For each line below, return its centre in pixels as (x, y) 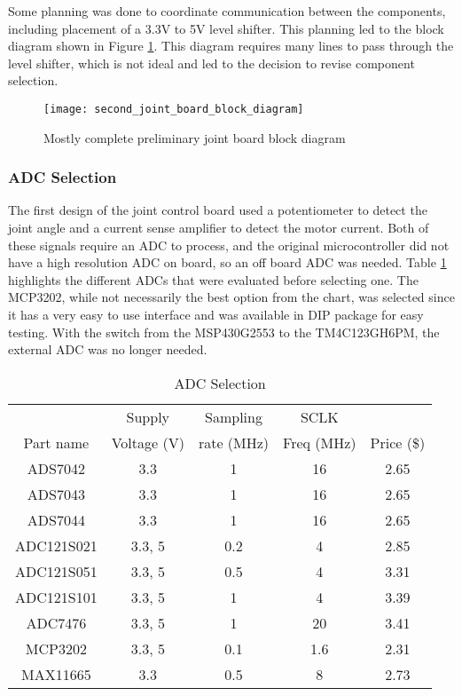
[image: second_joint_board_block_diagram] (174, 109)
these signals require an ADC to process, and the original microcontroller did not (229, 245)
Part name (56, 442)
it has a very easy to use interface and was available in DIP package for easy (216, 314)
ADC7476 (56, 622)
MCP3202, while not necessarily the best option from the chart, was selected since (231, 297)
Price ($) (398, 442)
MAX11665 (56, 674)
